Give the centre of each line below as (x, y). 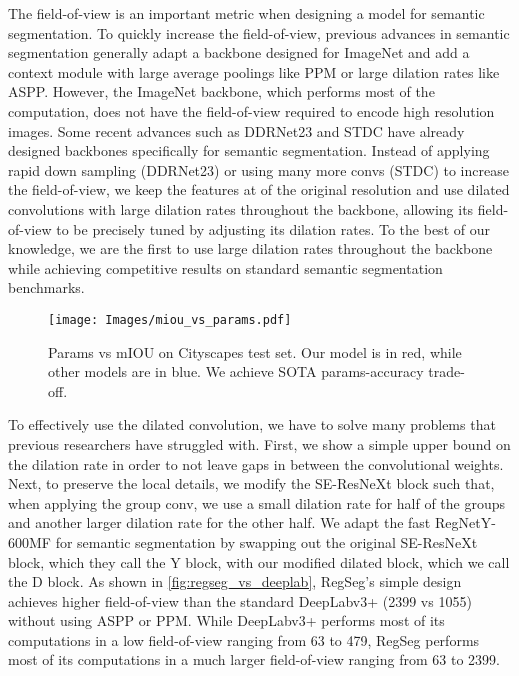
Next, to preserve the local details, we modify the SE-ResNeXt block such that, (251, 483)
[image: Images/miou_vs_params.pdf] (170, 319)
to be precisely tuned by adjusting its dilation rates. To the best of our (273, 228)
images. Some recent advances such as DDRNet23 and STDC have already (236, 130)
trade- (446, 371)
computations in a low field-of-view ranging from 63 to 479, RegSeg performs (244, 639)
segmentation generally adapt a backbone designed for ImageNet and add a (239, 52)
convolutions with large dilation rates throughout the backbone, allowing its (241, 208)
